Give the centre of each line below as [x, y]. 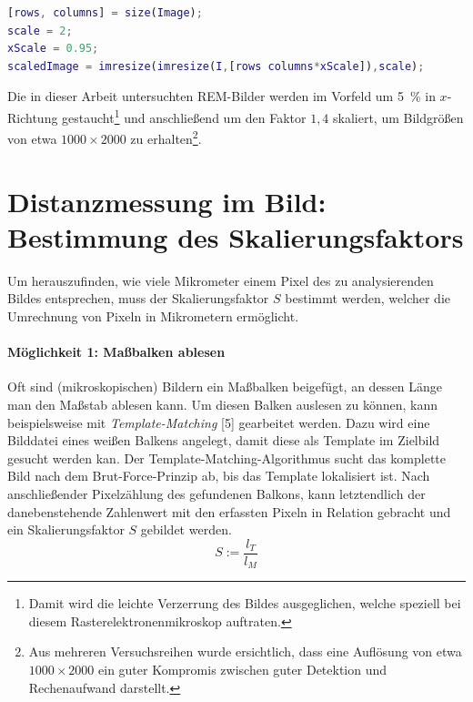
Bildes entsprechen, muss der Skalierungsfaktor [138, 298]
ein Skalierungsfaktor [66, 529]
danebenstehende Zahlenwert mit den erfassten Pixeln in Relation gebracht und [229, 511]
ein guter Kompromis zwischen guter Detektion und [243, 669]
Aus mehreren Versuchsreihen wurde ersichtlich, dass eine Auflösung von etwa [245, 651]
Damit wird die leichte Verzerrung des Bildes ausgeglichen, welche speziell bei [245, 603]
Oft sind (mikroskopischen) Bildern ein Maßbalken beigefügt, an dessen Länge [225, 387]
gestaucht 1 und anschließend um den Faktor [184, 116]
